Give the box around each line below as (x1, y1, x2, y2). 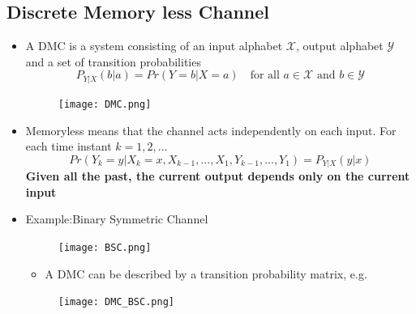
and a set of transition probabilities (25, 53, 201, 70)
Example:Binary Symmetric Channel (25, 210, 208, 227)
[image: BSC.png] (58, 241, 152, 253)
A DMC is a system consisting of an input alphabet (25, 37, 283, 54)
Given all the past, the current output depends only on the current (25, 168, 410, 185)
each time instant (25, 138, 112, 155)
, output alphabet (296, 37, 384, 54)
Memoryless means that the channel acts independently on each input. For (25, 121, 397, 138)
